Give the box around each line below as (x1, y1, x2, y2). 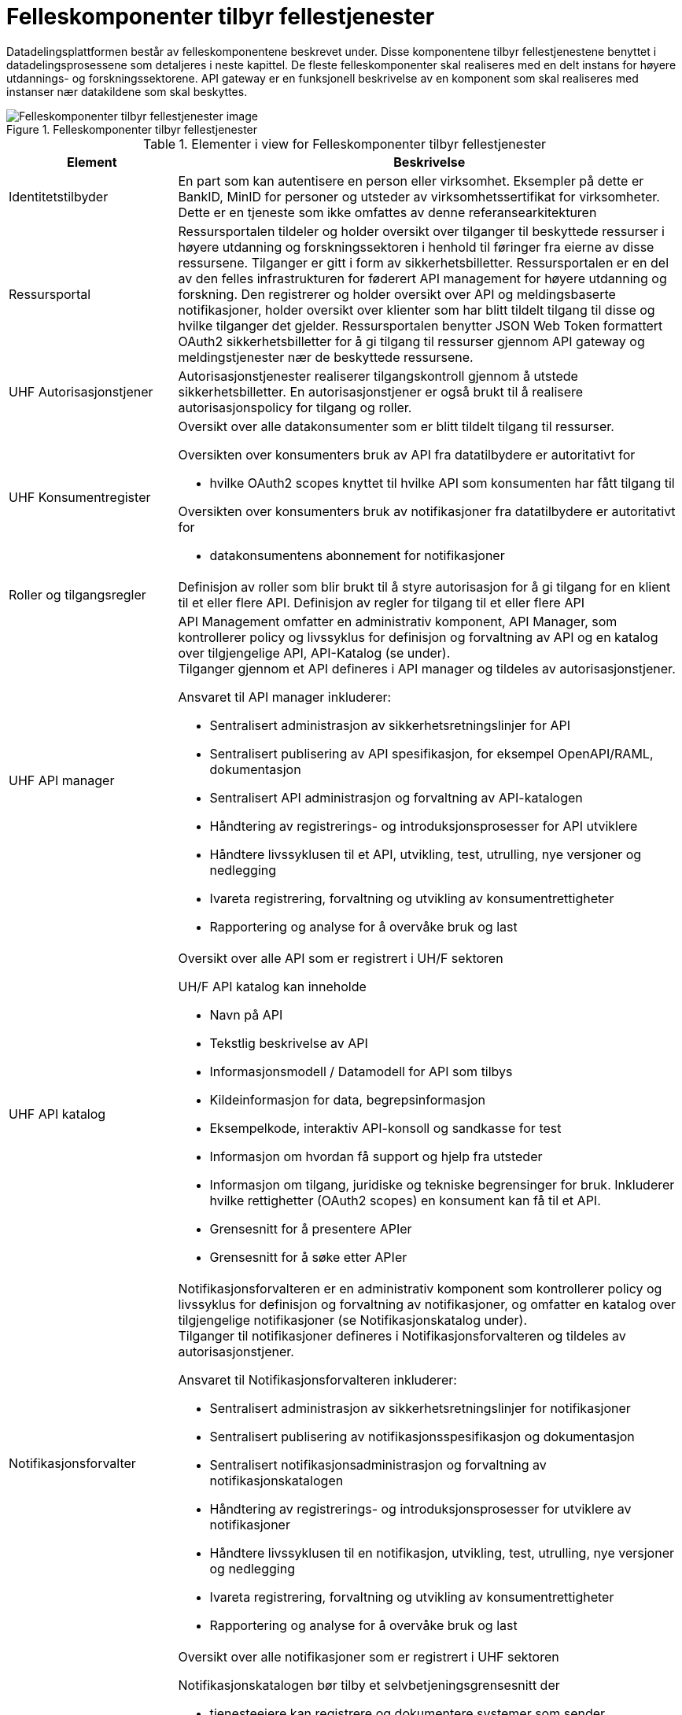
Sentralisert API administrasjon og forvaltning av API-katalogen (209, 789, 583, 806)
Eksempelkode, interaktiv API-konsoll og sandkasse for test (209, 1119, 562, 1136)
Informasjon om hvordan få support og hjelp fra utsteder (209, 1148, 543, 1164)
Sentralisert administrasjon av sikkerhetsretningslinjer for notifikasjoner (209, 1400, 631, 1416)
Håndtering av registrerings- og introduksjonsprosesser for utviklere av (209, 1500, 632, 1517)
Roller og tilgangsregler (9, 586, 146, 603)
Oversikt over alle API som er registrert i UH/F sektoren (178, 950, 503, 966)
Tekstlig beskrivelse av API (209, 1035, 368, 1051)
